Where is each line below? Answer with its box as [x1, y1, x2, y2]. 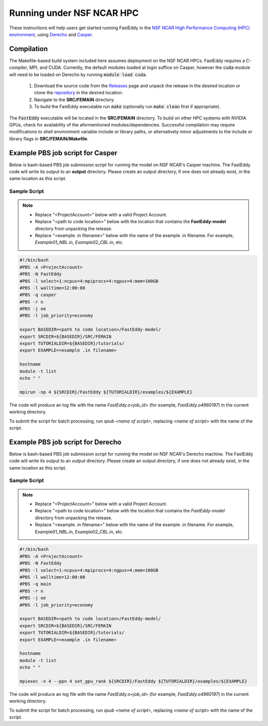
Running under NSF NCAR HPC [9, 7, 139, 18]
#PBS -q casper [19, 292, 57, 298]
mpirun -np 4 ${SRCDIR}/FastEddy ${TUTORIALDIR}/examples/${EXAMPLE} [19, 389, 193, 395]
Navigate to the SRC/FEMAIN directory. [34, 97, 115, 103]
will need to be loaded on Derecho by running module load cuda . [9, 71, 147, 77]
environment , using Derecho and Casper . [9, 31, 93, 37]
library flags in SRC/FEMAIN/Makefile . [9, 135, 89, 141]
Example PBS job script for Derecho [9, 438, 122, 446]
